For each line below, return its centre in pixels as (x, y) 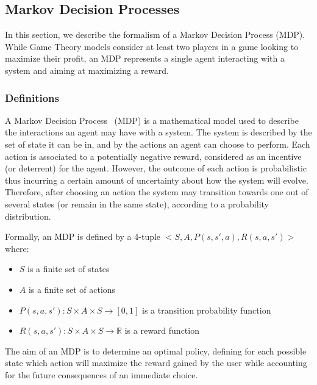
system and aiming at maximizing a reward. (87, 70)
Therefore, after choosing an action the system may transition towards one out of (157, 192)
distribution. (28, 216)
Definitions (32, 97)
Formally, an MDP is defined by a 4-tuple (83, 236)
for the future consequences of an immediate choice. (102, 374)
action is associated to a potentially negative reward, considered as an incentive (153, 156)
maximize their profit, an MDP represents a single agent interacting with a (145, 58)
